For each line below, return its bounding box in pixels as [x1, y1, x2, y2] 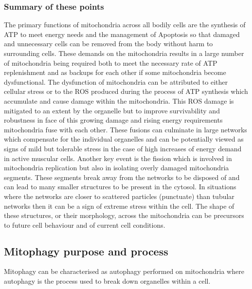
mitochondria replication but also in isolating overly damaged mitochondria [4, 163, 229, 173]
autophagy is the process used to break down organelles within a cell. [4, 276, 211, 286]
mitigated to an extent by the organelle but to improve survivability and [4, 105, 220, 115]
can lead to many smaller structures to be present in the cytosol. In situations [4, 181, 236, 192]
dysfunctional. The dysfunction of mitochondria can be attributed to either [4, 76, 228, 87]
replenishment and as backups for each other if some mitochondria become [4, 67, 226, 77]
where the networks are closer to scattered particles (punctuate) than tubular [4, 191, 234, 201]
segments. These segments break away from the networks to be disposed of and [4, 172, 240, 182]
